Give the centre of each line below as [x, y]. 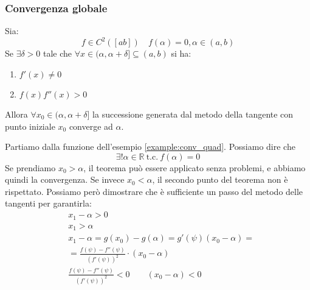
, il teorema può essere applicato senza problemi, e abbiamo [195, 167]
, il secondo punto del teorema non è [220, 179]
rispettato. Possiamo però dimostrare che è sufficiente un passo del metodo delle [154, 191]
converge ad [91, 126]
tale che [58, 53]
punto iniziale [30, 126]
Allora [16, 114]
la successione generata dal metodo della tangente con [193, 114]
